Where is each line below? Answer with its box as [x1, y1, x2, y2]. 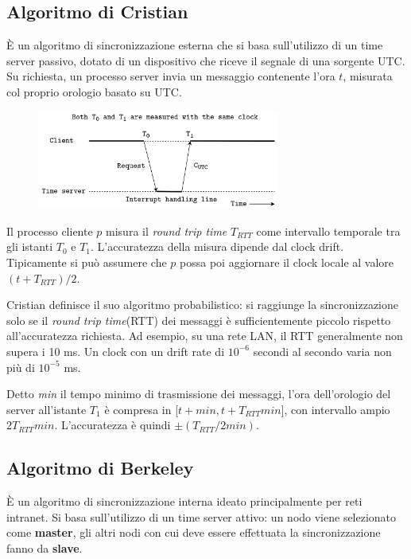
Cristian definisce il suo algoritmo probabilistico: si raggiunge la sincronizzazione [6, 296, 399, 313]
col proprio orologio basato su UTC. [6, 83, 182, 100]
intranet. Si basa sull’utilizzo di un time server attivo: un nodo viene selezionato [6, 508, 397, 525]
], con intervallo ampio [281, 401, 390, 417]
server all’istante [6, 401, 87, 417]
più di [6, 358, 35, 375]
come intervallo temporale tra [256, 222, 401, 239]
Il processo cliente [6, 222, 93, 239]
